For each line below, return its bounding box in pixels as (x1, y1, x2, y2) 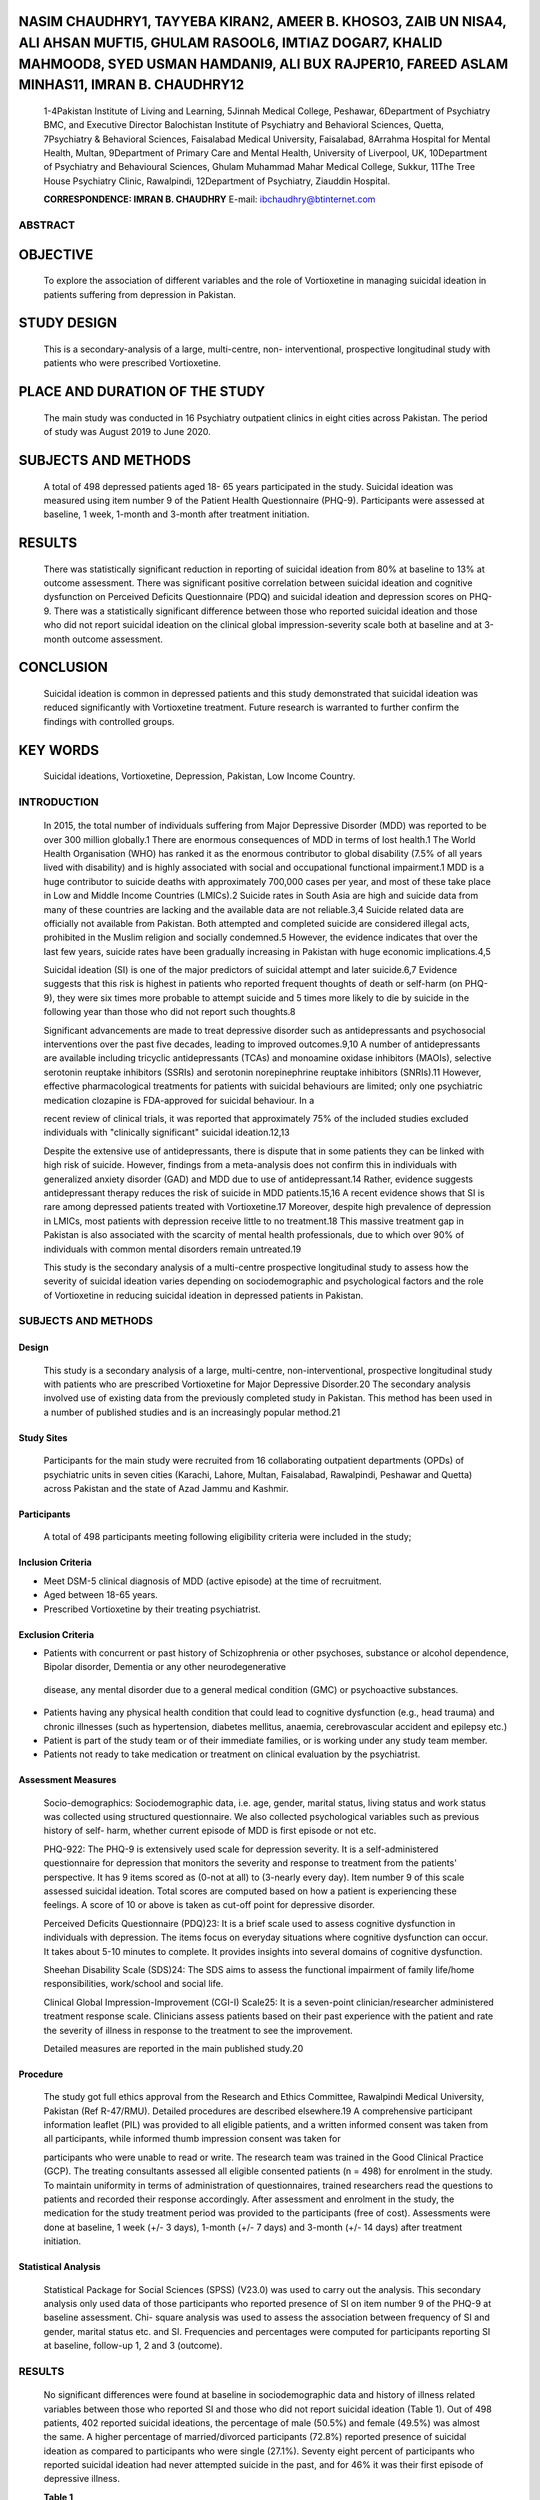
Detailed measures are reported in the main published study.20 (43, 2042, 304, 2054)
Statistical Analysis (18, 2261, 101, 2273)
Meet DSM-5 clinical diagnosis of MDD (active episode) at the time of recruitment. (43, 1575, 382, 1587)
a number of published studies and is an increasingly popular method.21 (43, 1406, 341, 1418)
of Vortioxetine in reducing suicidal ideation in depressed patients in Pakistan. (43, 1289, 364, 1301)
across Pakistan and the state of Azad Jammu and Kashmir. (43, 1482, 289, 1494)
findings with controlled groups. (43, 715, 175, 727)
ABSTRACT (18, 218, 75, 232)
